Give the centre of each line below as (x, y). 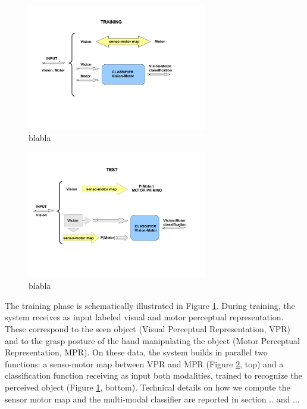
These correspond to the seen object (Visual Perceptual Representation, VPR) (148, 329)
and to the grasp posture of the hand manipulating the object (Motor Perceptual (153, 340)
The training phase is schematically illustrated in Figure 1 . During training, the (150, 305)
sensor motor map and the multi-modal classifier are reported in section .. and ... (152, 399)
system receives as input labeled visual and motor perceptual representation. (144, 317)
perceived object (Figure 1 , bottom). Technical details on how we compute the (148, 387)
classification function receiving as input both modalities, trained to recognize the (153, 375)
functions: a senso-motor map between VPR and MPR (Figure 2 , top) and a (144, 363)
